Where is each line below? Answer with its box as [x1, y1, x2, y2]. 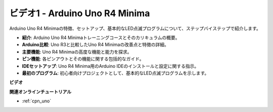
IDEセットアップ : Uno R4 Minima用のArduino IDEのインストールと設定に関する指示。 [22, 63, 199, 69]
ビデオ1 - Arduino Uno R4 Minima [9, 8, 150, 19]
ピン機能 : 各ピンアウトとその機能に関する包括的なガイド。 [22, 56, 144, 62]
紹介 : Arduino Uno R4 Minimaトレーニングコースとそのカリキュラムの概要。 [22, 34, 180, 41]
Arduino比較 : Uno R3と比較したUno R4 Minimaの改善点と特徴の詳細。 [22, 42, 169, 48]
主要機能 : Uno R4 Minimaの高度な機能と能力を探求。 [22, 49, 132, 55]
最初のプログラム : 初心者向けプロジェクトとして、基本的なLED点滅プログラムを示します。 [22, 70, 209, 76]
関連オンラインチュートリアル [9, 89, 72, 95]
